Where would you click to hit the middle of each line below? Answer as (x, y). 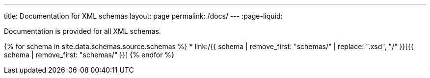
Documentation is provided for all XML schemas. (82, 31)
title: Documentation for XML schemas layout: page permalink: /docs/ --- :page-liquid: (143, 16)
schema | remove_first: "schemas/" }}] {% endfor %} (89, 55)
